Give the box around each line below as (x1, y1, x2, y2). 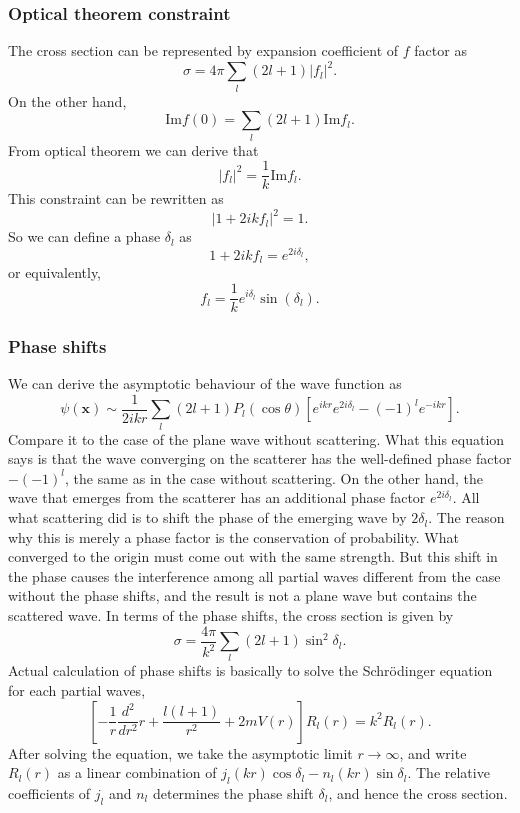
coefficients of (8, 783, 91, 804)
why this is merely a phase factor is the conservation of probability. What (8, 526, 459, 547)
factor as (414, 40, 467, 61)
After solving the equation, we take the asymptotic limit (8, 742, 353, 763)
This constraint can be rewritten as (8, 188, 224, 209)
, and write (399, 742, 467, 763)
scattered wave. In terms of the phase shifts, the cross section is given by (8, 605, 454, 626)
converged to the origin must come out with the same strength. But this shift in (8, 546, 498, 567)
